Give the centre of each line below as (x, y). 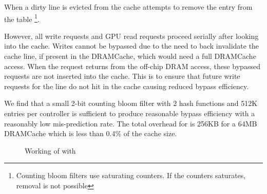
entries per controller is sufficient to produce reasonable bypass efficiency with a (130, 113)
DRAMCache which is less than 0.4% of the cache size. (91, 133)
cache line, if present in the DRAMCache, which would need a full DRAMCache (130, 56)
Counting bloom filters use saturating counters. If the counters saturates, (131, 175)
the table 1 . (22, 18)
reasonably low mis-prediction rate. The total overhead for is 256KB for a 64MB (131, 123)
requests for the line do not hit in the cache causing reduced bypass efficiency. (127, 86)
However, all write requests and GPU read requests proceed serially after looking (131, 36)
